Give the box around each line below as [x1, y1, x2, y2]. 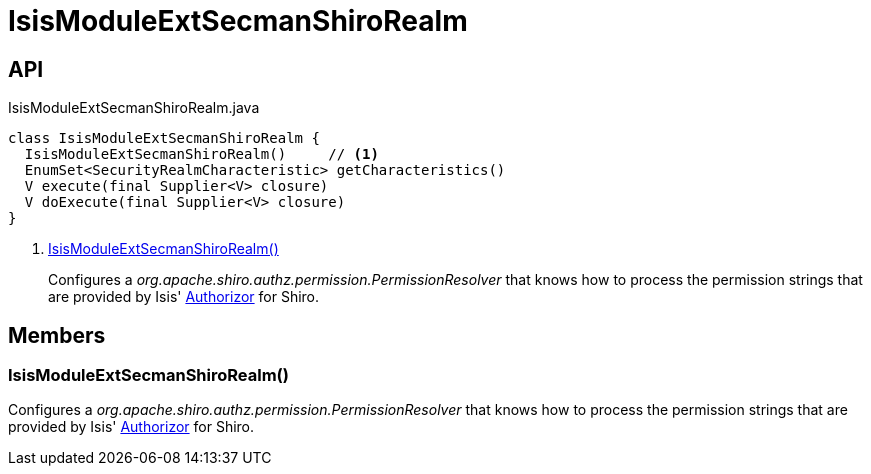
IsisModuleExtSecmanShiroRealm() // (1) [24, 146, 379, 163]
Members [8, 322, 106, 348]
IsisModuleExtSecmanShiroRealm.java [8, 99, 260, 117]
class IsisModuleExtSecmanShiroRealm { [8, 130, 320, 147]
